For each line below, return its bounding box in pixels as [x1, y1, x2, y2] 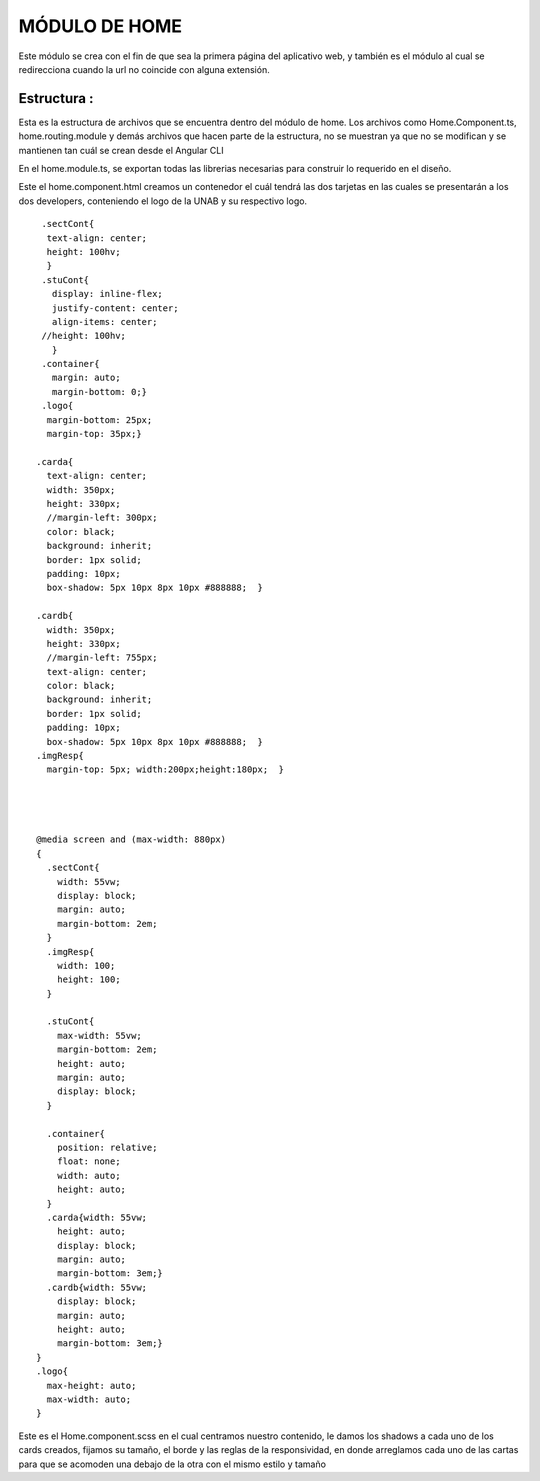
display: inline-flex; [51, 288, 164, 300]
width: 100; [56, 960, 116, 971]
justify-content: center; [51, 302, 179, 314]
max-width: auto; [46, 1394, 132, 1405]
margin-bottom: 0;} [51, 386, 148, 397]
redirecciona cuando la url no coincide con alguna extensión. [18, 63, 270, 75]
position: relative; [56, 1141, 158, 1153]
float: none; [56, 1156, 121, 1167]
